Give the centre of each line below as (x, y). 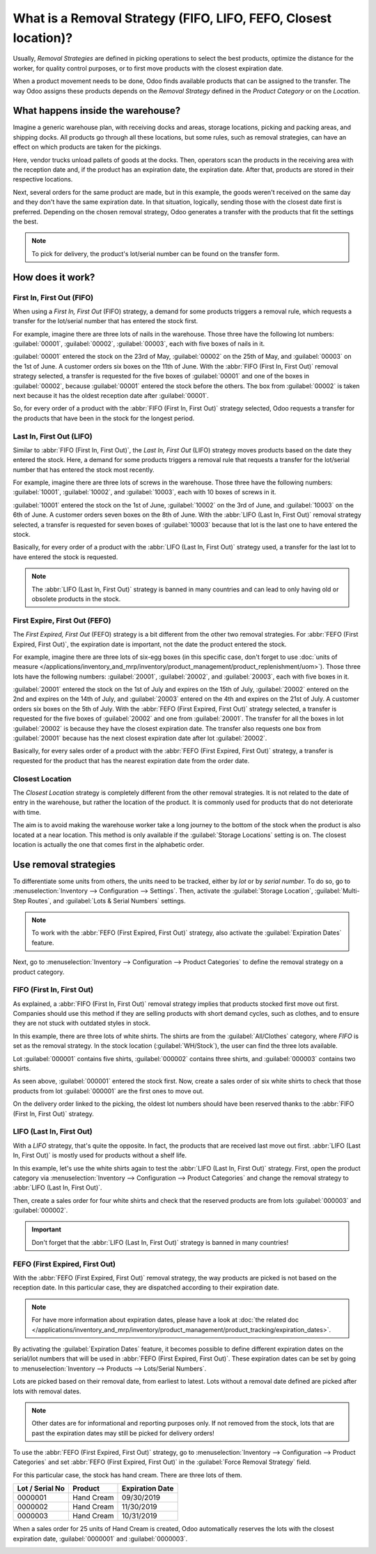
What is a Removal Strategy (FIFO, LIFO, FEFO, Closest (172, 18)
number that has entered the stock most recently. (84, 469)
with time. (27, 812)
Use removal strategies (64, 865)
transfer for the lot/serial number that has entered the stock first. (105, 321)
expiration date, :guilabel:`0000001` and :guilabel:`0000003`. (100, 1539)
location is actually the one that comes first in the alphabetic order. (109, 844)
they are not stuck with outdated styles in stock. (82, 1023)
